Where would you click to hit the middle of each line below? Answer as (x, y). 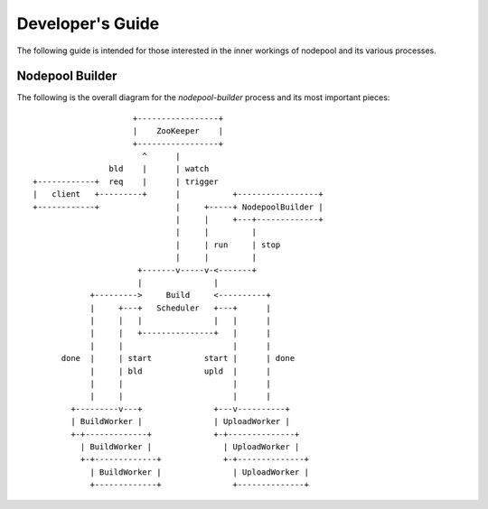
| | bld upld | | (180, 371)
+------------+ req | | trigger (126, 181)
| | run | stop (228, 245)
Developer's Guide (88, 23)
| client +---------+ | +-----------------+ (178, 194)
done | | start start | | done (178, 358)
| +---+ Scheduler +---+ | (180, 308)
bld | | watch (159, 169)
